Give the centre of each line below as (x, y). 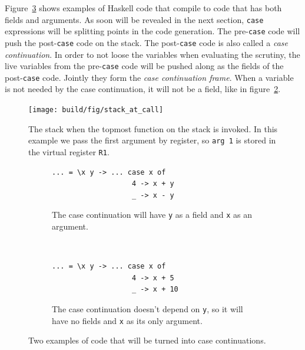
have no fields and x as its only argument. (127, 320)
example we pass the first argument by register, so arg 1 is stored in (152, 140)
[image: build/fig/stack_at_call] (96, 110)
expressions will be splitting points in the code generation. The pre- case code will (152, 31)
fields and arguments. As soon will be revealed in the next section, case (134, 19)
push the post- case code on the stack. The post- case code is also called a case (146, 42)
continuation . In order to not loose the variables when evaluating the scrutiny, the (152, 54)
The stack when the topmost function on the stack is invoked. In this (153, 128)
